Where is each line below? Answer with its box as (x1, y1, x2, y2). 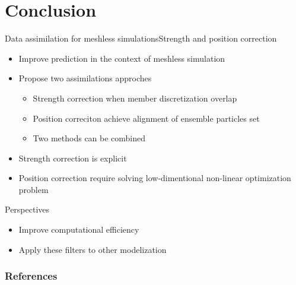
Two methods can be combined (33, 132, 146, 144)
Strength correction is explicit (18, 151, 127, 164)
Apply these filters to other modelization (18, 243, 167, 255)
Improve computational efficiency (18, 223, 139, 236)
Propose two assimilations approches (18, 72, 152, 84)
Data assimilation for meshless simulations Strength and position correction (5, 32, 277, 45)
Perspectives (5, 203, 50, 216)
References (5, 268, 58, 283)
